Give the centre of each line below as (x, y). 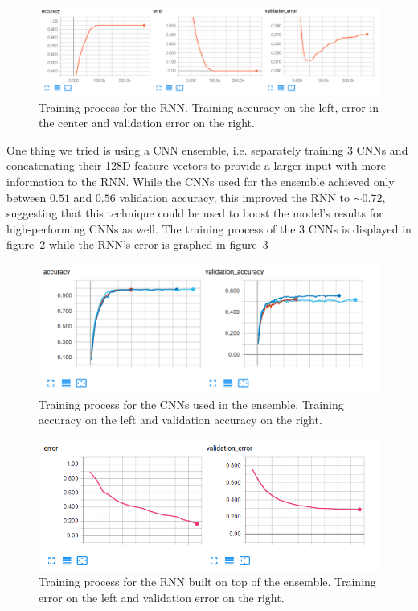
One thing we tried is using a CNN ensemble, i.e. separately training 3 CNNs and (207, 149)
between (27, 197)
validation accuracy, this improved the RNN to (235, 197)
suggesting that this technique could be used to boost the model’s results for (195, 213)
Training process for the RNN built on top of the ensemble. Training (207, 582)
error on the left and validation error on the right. (162, 598)
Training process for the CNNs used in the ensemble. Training (191, 404)
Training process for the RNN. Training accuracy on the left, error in (209, 107)
